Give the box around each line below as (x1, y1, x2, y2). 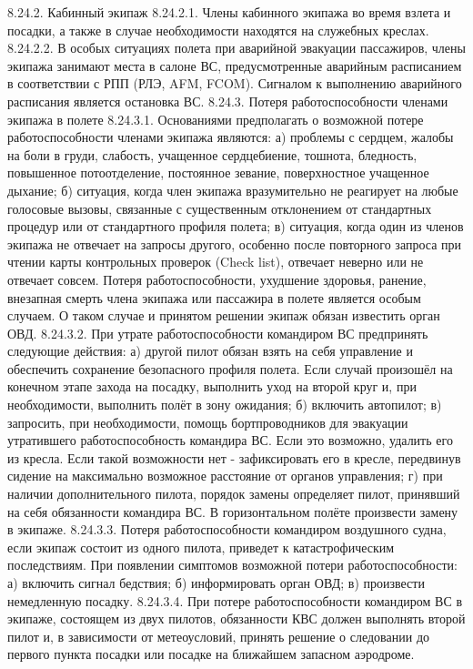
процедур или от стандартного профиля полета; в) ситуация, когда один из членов (7, 217, 464, 236)
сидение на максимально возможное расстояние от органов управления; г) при (7, 466, 443, 485)
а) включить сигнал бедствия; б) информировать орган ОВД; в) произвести (7, 573, 425, 592)
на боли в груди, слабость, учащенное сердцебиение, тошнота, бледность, (7, 145, 418, 164)
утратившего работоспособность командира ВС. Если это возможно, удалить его (7, 431, 453, 450)
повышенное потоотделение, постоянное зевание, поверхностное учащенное (7, 163, 429, 182)
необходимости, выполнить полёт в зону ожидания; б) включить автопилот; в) (7, 395, 442, 414)
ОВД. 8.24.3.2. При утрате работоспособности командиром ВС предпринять (7, 323, 428, 342)
